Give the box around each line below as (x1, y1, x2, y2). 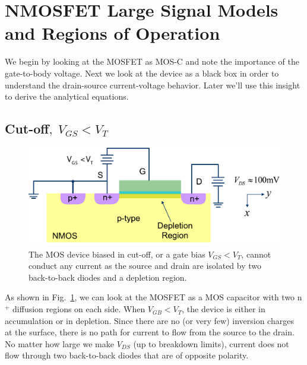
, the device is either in (182, 303, 265, 315)
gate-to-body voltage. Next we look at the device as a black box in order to (5, 66, 279, 79)
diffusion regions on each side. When (12, 303, 145, 315)
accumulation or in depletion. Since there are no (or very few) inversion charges (5, 314, 294, 326)
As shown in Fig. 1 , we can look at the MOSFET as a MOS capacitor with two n (5, 291, 302, 303)
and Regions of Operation (5, 21, 220, 45)
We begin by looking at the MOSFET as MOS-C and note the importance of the (5, 55, 299, 68)
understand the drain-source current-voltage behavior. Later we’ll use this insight (5, 78, 300, 91)
